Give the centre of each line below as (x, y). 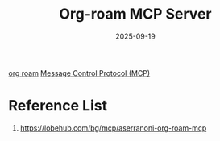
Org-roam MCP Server (135, 14)
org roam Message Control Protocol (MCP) (79, 73)
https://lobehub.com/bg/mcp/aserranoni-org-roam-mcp (113, 128)
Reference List (58, 106)
